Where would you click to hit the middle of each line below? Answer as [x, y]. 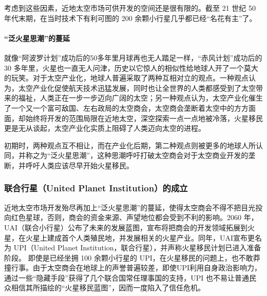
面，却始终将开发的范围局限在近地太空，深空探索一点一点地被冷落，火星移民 [133, 118]
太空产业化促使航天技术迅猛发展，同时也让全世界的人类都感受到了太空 [137, 87]
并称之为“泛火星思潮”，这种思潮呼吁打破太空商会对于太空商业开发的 [133, 155]
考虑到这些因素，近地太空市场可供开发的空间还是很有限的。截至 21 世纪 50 [130, 8]
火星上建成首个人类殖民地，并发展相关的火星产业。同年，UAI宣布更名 [144, 237]
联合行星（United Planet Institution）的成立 [96, 188]
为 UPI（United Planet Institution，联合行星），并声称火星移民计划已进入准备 [133, 248]
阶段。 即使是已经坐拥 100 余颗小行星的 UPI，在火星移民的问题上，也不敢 [129, 257]
